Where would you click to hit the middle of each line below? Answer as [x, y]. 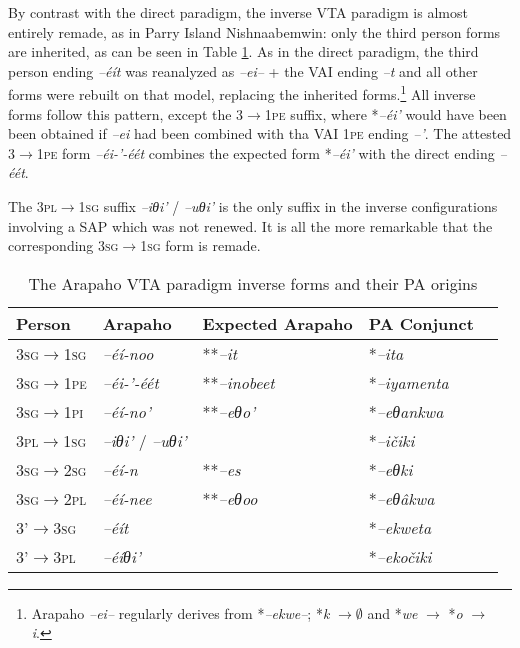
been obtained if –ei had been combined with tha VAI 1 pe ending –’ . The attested [260, 133]
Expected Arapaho [277, 323]
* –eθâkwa [401, 498]
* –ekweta [400, 527]
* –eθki [390, 469]
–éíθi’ [121, 556]
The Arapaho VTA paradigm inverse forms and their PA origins [253, 283]
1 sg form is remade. [200, 245]
